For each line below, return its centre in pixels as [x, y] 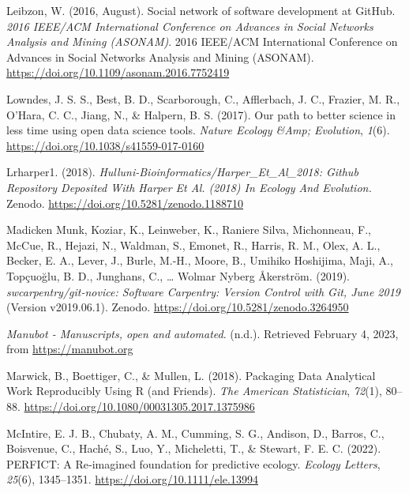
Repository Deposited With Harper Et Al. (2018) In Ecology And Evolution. [189, 187]
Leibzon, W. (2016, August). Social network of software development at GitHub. [201, 10]
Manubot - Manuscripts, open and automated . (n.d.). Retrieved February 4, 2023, [203, 333]
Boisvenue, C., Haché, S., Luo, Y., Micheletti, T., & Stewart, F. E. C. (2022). [194, 448]
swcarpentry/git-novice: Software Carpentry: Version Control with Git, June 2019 [203, 291]
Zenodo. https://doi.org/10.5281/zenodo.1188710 [125, 203]
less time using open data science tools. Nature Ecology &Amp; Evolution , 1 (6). [198, 130]
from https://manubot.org [70, 349]
